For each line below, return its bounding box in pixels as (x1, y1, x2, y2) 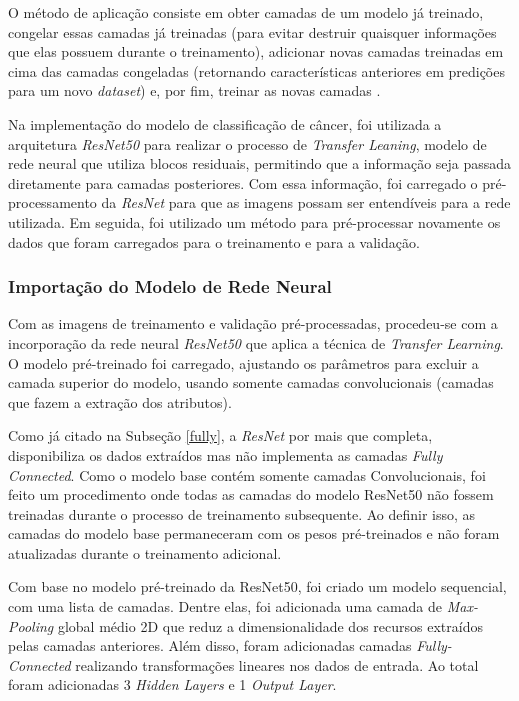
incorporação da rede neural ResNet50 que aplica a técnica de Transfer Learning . (8, 332, 504, 353)
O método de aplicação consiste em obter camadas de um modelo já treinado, (8, 2, 484, 22)
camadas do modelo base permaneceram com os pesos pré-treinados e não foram (8, 523, 500, 544)
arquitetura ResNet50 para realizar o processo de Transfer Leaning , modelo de (8, 133, 487, 154)
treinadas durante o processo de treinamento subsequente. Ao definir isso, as (8, 503, 476, 524)
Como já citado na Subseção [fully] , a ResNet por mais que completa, (8, 425, 433, 446)
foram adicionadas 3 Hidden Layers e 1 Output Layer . (8, 674, 337, 695)
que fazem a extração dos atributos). (8, 391, 232, 412)
